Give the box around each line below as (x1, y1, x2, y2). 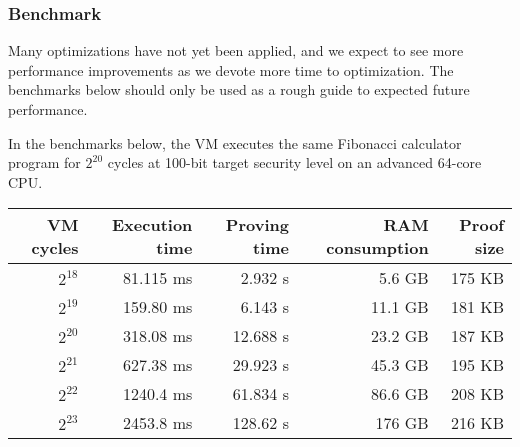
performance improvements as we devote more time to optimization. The (8, 59, 454, 80)
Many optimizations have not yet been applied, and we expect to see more (8, 40, 464, 61)
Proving (225, 213, 289, 237)
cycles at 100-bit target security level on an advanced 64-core (107, 152, 482, 173)
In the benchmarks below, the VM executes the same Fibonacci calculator (8, 132, 462, 153)
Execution (112, 213, 193, 237)
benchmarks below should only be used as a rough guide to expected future (8, 79, 470, 100)
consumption (326, 236, 429, 260)
